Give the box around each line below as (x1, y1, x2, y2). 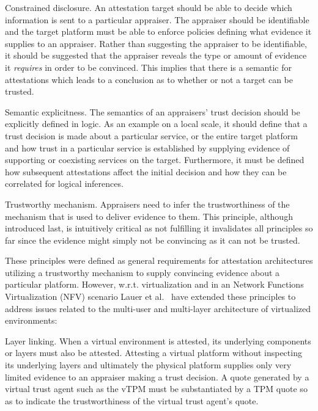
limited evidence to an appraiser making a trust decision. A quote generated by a (5, 370, 309, 383)
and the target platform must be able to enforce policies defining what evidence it (5, 25, 312, 38)
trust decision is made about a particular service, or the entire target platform (5, 129, 298, 142)
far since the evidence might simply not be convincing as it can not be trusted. (5, 233, 300, 246)
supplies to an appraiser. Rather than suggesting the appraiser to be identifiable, (5, 37, 308, 49)
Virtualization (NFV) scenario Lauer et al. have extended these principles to (5, 290, 296, 303)
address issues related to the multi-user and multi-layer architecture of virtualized (5, 302, 311, 315)
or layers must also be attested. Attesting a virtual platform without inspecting (5, 346, 302, 359)
